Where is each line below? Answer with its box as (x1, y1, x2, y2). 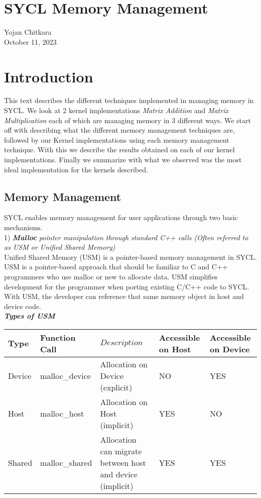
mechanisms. (4, 222, 43, 232)
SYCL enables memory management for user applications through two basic (4, 212, 238, 223)
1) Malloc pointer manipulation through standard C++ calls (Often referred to (4, 232, 248, 242)
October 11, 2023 (4, 36, 57, 47)
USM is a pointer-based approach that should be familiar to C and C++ (4, 261, 228, 272)
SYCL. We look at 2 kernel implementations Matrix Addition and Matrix (4, 105, 228, 116)
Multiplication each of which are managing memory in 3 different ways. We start (4, 115, 251, 125)
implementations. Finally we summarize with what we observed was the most (4, 154, 242, 164)
